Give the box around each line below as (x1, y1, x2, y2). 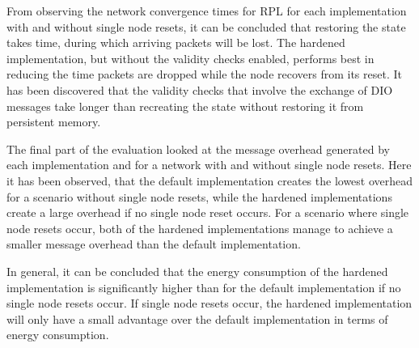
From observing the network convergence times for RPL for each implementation (6, 2, 407, 19)
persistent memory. (6, 113, 101, 130)
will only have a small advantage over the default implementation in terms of (6, 310, 388, 327)
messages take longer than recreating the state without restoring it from (6, 97, 364, 114)
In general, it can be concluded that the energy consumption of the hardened (6, 262, 388, 279)
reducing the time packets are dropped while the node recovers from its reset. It (6, 66, 402, 83)
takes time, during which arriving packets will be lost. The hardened (6, 34, 345, 51)
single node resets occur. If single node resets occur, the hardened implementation (6, 295, 413, 312)
